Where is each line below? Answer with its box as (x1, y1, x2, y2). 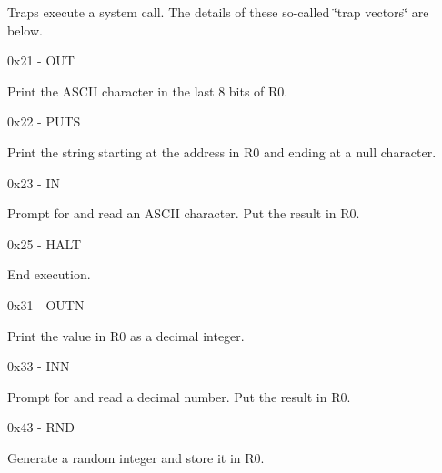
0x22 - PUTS (7, 112, 81, 131)
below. (7, 20, 43, 39)
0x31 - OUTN (7, 295, 85, 314)
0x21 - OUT (7, 51, 75, 70)
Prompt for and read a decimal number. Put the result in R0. (7, 387, 351, 406)
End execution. (7, 265, 91, 284)
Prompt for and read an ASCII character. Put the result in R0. (7, 204, 360, 223)
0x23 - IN (7, 173, 60, 192)
